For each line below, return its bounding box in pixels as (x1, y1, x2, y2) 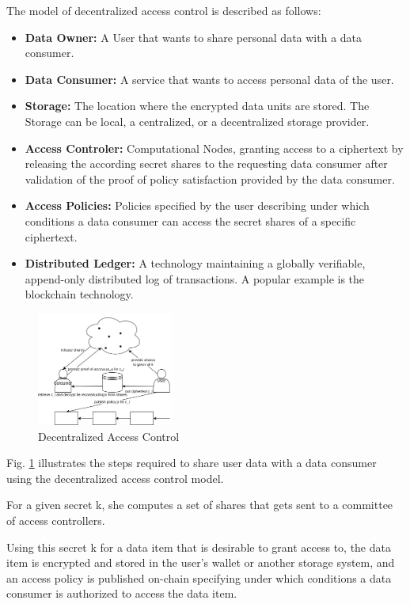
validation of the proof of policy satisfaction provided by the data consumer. (25, 170, 395, 187)
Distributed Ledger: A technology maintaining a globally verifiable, (25, 255, 366, 272)
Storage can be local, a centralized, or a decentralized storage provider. (25, 112, 370, 129)
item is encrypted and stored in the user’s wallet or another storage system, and (6, 554, 395, 571)
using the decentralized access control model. (6, 469, 224, 486)
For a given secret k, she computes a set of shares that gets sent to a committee (6, 496, 393, 513)
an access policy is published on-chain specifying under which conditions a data (6, 569, 392, 586)
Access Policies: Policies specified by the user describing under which (25, 197, 370, 214)
